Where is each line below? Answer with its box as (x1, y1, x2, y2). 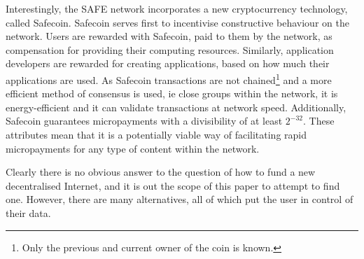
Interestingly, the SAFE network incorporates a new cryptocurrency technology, (6, 1, 348, 15)
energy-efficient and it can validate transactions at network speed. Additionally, (6, 99, 346, 114)
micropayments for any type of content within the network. (6, 141, 260, 155)
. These (302, 113, 335, 128)
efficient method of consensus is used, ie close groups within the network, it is (6, 86, 338, 101)
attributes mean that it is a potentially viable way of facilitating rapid (6, 127, 307, 141)
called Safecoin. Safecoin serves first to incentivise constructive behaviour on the (6, 15, 349, 29)
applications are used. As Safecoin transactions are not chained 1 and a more (6, 70, 332, 87)
